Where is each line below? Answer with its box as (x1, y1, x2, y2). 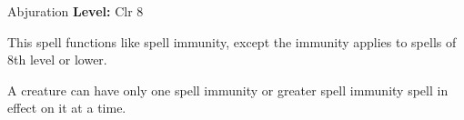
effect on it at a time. (7, 98, 126, 117)
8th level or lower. (7, 50, 107, 69)
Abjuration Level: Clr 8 (7, 2, 144, 20)
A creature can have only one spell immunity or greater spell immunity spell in (7, 80, 449, 99)
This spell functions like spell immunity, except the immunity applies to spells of (7, 32, 457, 51)
